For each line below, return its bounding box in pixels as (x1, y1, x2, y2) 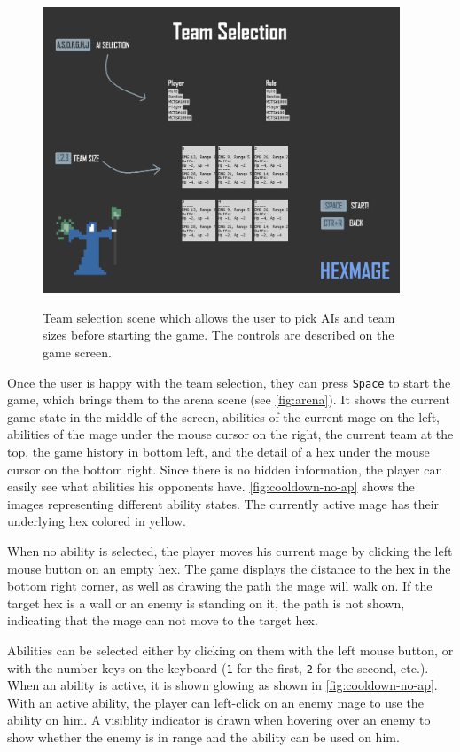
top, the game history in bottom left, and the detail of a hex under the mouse (7, 442, 430, 460)
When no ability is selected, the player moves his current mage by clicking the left (7, 541, 453, 560)
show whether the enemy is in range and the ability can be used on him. (7, 727, 400, 746)
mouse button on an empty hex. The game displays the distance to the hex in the (7, 559, 451, 577)
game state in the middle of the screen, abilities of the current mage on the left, (7, 407, 440, 426)
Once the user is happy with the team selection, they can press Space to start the (7, 372, 451, 391)
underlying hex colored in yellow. (7, 512, 186, 530)
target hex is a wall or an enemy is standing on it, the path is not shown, (7, 593, 405, 612)
